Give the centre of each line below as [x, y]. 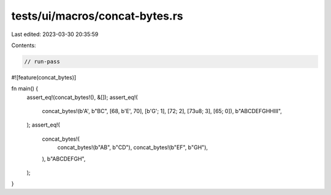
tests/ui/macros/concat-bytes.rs [97, 16]
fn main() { [25, 89]
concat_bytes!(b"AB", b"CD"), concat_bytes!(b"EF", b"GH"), [133, 147]
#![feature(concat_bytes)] [44, 77]
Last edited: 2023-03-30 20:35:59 [55, 34]
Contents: [24, 45]
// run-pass [42, 61]
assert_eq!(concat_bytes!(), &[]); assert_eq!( [82, 97]
